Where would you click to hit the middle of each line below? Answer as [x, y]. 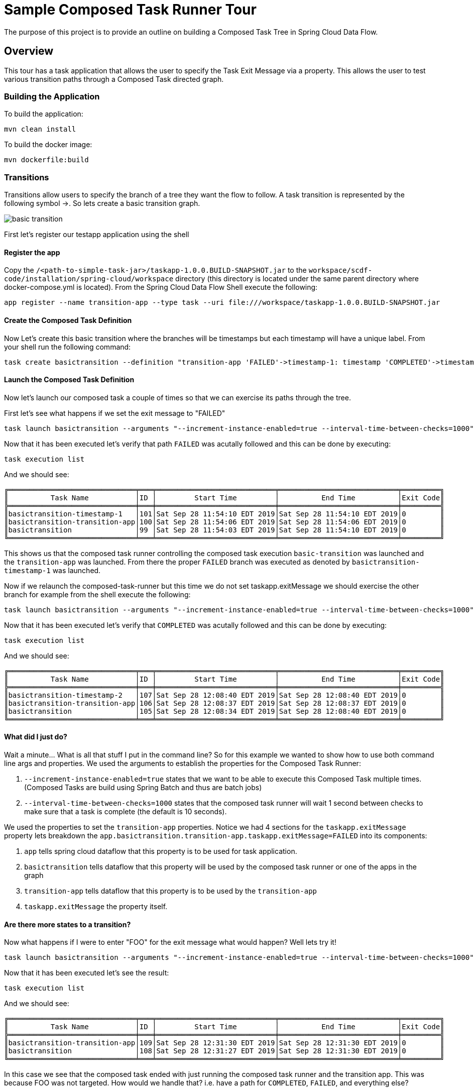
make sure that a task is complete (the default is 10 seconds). [126, 811]
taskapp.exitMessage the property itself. [96, 906]
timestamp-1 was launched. [52, 570]
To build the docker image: [48, 145]
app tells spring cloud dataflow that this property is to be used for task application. [161, 851]
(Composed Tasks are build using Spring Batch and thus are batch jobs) [143, 787]
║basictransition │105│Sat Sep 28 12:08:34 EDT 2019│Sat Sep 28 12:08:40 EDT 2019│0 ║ [224, 711]
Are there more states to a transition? [68, 924]
